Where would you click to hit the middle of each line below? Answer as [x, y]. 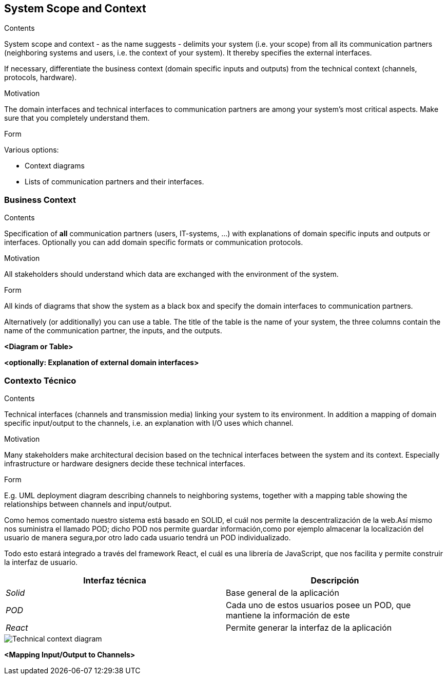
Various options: [32, 150]
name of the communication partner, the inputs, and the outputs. [113, 331]
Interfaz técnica [115, 580]
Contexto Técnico [40, 380]
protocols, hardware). [41, 78]
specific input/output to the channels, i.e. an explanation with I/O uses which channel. [149, 423]
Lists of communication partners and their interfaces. [114, 182]
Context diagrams [55, 166]
